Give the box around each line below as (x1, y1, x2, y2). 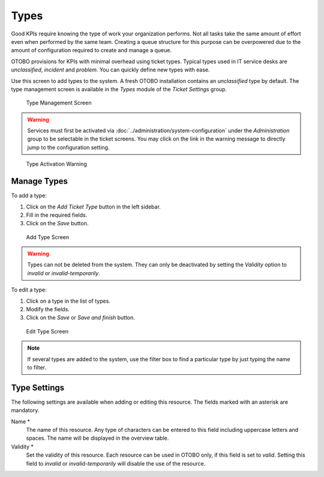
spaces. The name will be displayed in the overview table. (26, 434, 169, 442)
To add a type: (11, 192, 47, 199)
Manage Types (11, 176, 68, 186)
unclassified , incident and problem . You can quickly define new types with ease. (11, 66, 210, 73)
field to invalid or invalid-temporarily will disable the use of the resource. (26, 460, 206, 467)
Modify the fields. (26, 306, 70, 313)
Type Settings (11, 382, 65, 393)
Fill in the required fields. (26, 211, 88, 219)
